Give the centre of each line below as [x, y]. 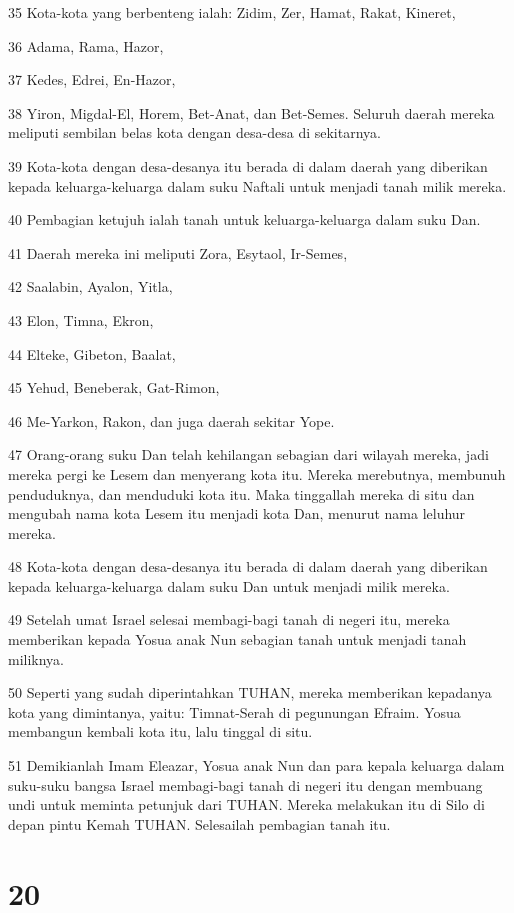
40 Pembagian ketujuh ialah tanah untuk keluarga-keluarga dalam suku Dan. [244, 219]
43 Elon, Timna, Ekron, [81, 319]
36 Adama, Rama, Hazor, [86, 45]
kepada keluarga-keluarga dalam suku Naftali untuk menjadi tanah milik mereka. [257, 185]
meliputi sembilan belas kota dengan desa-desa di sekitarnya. [194, 132]
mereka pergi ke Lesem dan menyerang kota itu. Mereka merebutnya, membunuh [257, 473]
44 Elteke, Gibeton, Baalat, [92, 353]
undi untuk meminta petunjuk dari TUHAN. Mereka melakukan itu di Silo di [246, 804]
